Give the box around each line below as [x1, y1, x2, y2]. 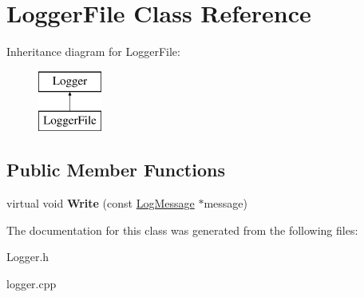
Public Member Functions [6, 157, 225, 182]
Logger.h [6, 248, 49, 265]
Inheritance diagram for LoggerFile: [6, 43, 180, 60]
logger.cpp [6, 275, 57, 291]
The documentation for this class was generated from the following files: [6, 221, 358, 238]
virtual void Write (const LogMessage [6, 195, 195, 212]
